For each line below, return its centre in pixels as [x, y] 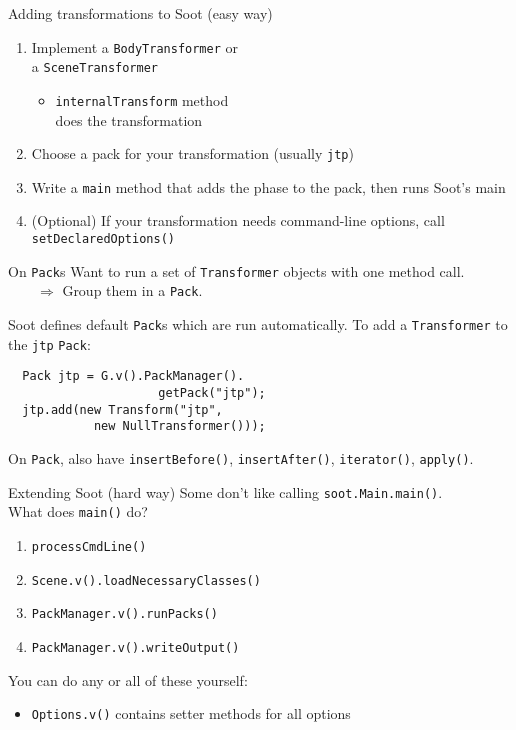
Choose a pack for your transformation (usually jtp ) [192, 153]
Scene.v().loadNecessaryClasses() [146, 580]
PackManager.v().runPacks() [124, 614]
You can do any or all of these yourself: [128, 679]
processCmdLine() [89, 546]
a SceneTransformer [95, 66]
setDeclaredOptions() [103, 239]
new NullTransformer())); [179, 426]
